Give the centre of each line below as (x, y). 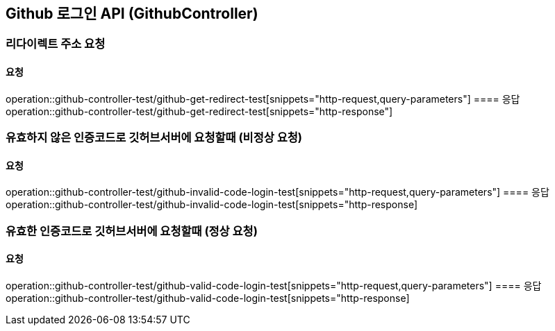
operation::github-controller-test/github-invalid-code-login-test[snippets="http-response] (212, 205)
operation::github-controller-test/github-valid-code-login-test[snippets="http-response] (208, 298)
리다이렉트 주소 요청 (56, 44)
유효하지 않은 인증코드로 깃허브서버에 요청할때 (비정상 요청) (154, 138)
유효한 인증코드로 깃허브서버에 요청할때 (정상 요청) (132, 231)
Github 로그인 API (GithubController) (132, 14)
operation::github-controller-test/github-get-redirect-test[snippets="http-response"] (199, 111)
